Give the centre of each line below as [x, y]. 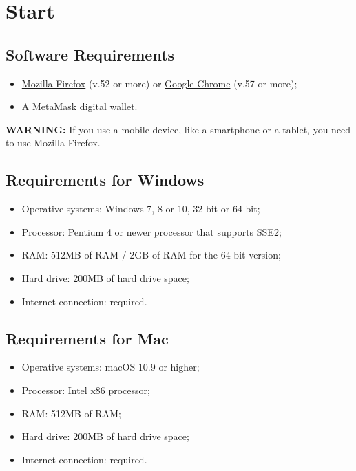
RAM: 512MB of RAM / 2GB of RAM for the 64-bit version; [151, 255]
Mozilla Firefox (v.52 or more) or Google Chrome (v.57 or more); [159, 83]
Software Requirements [90, 54]
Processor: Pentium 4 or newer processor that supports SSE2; [151, 231]
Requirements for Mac [87, 338]
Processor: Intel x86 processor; [86, 390]
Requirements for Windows [105, 180]
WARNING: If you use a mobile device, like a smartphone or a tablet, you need [178, 129]
